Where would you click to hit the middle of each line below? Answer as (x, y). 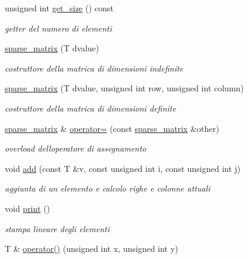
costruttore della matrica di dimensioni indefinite (94, 68)
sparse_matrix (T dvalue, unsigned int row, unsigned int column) (124, 88)
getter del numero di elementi (58, 28)
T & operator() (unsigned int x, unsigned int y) (92, 249)
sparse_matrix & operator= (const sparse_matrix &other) (112, 128)
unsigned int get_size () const (59, 8)
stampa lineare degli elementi (57, 228)
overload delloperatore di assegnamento (76, 148)
